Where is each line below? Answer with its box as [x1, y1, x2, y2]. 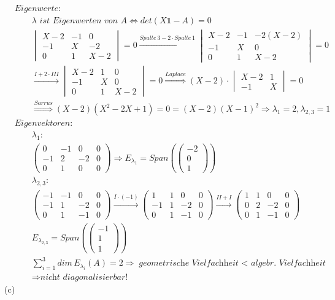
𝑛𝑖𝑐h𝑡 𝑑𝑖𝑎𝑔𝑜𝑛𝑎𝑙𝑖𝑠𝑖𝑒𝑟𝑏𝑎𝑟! [40, 272, 128, 282]
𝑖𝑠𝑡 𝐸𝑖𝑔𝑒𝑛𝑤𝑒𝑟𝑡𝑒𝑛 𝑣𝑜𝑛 [39, 17, 118, 26]
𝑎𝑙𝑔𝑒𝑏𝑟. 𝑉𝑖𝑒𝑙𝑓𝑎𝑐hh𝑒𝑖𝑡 [251, 259, 326, 268]
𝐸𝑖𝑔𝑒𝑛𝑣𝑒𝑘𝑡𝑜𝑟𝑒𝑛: [14, 119, 73, 128]
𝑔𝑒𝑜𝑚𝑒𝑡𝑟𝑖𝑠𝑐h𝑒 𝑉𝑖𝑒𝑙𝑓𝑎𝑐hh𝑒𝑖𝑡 [139, 259, 239, 268]
